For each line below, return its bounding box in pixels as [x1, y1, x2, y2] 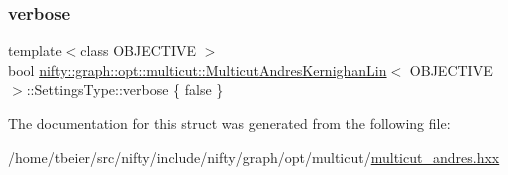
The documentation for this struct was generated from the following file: [8, 113, 451, 133]
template [8, 40, 62, 61]
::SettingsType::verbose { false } [26, 79, 224, 100]
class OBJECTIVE [80, 40, 196, 61]
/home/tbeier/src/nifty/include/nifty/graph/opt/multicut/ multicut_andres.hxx [8, 146, 500, 167]
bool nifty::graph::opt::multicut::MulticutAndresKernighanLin [8, 59, 387, 80]
